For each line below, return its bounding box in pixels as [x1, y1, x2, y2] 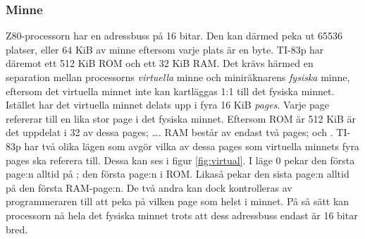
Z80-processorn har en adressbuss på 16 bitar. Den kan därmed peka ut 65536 [6, 28, 343, 43]
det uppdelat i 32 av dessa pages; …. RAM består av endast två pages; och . [6, 125, 333, 140]
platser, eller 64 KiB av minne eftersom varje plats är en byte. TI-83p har [6, 42, 324, 56]
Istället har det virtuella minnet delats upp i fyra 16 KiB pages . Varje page [6, 97, 329, 112]
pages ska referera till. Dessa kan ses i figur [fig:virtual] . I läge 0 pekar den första [6, 152, 355, 167]
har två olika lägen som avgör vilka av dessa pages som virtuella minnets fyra [24, 138, 359, 153]
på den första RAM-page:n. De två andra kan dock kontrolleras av [6, 180, 292, 195]
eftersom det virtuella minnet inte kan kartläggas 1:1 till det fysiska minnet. [6, 83, 335, 98]
